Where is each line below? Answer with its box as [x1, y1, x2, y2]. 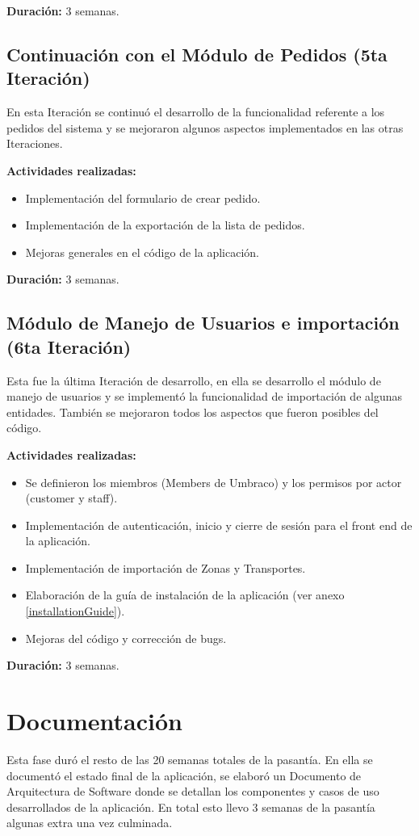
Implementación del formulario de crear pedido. [25, 189, 261, 206]
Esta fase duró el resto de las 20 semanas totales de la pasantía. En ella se [6, 750, 373, 767]
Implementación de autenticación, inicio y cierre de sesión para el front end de [25, 516, 413, 533]
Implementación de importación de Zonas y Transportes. [25, 559, 306, 576]
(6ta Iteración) [6, 334, 132, 359]
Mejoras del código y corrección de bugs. [25, 629, 227, 646]
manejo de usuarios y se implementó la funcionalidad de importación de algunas [6, 388, 403, 405]
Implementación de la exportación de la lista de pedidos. [25, 216, 305, 233]
